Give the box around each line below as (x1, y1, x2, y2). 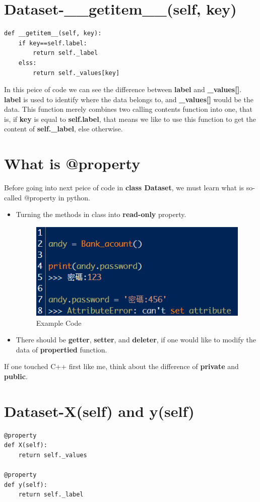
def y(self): (4, 481, 47, 488)
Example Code (36, 317, 82, 328)
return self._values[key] (33, 69, 120, 77)
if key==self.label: (18, 39, 87, 47)
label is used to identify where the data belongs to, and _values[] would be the (4, 94, 253, 104)
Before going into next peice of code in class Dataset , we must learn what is (4, 182, 244, 193)
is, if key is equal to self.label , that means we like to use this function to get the (4, 113, 256, 124)
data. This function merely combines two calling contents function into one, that (4, 104, 252, 114)
